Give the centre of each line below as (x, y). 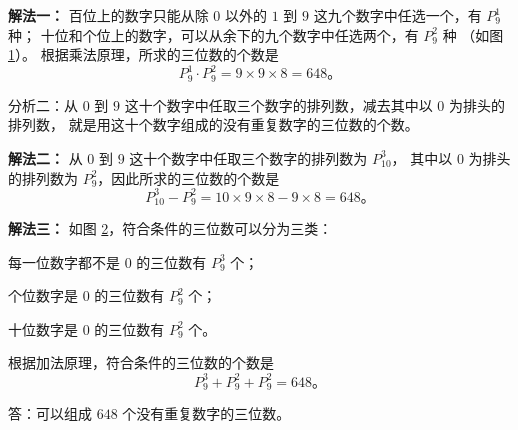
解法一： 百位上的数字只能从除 (108, 15)
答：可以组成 (50, 412)
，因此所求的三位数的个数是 (188, 177)
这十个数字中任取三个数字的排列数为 (248, 157)
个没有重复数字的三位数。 (206, 412)
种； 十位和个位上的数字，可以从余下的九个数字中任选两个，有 (213, 34)
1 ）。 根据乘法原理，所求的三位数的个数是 (143, 54)
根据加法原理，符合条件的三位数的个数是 (141, 362)
